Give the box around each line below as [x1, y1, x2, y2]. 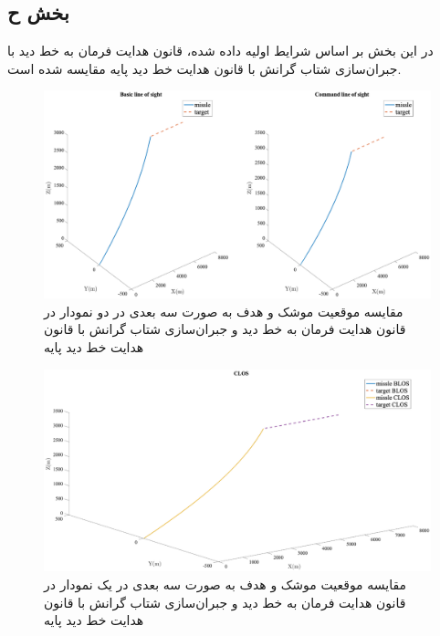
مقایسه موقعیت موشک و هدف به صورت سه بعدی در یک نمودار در [44, 575, 407, 594]
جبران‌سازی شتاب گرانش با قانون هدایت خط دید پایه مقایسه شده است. [7, 58, 402, 78]
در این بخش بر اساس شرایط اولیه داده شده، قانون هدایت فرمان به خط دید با [7, 41, 434, 60]
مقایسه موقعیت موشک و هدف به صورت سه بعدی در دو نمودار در [44, 301, 403, 320]
